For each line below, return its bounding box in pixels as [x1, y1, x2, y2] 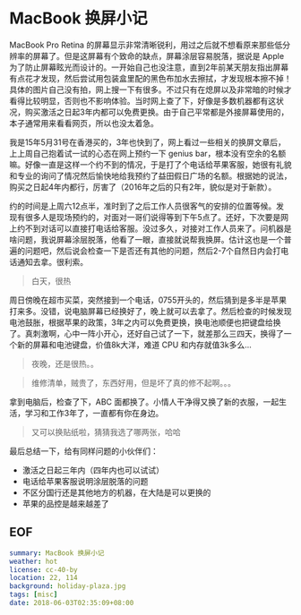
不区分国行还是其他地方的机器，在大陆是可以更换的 [21, 487, 211, 498]
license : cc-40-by [9, 565, 78, 574]
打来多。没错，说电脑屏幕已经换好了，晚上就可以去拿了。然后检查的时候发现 [9, 305, 292, 316]
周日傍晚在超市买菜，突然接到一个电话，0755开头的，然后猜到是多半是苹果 [9, 295, 287, 305]
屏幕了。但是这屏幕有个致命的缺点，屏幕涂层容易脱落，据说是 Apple [32, 50, 285, 61]
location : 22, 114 [9, 574, 78, 583]
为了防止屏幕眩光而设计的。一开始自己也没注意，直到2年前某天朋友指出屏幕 [9, 62, 289, 73]
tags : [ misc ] [9, 590, 58, 600]
